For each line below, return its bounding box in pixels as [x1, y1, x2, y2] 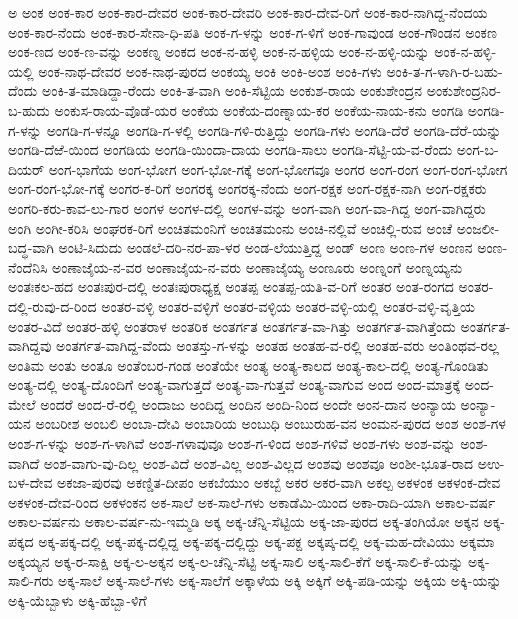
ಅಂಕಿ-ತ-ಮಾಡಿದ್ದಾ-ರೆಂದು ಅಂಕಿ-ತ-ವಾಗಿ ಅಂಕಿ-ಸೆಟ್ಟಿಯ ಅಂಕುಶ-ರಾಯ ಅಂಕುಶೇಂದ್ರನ [41, 80, 423, 101]
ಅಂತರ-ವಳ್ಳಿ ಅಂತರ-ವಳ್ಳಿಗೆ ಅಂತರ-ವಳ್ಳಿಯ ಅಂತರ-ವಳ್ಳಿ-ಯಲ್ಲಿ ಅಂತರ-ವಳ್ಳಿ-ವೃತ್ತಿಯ [101, 295, 476, 316]
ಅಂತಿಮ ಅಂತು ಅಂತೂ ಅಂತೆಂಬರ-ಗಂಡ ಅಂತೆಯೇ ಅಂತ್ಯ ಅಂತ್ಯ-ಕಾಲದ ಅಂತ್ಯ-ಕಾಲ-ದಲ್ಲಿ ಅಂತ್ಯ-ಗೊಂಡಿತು [8, 354, 489, 375]
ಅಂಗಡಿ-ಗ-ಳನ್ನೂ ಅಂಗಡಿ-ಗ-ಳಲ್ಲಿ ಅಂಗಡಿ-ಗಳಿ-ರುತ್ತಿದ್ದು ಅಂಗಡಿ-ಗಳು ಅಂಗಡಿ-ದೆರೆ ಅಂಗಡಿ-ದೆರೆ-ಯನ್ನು [46, 119, 502, 140]
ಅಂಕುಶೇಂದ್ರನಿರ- [426, 80, 501, 101]
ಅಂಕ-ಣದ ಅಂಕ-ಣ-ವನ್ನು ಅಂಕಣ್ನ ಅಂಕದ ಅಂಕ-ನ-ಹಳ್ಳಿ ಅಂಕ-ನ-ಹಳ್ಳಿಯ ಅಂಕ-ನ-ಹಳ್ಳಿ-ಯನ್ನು [8, 41, 430, 62]
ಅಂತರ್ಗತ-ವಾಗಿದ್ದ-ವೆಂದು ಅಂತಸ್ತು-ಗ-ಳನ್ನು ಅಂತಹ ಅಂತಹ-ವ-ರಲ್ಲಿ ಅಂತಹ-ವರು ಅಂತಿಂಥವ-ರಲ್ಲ [55, 335, 499, 356]
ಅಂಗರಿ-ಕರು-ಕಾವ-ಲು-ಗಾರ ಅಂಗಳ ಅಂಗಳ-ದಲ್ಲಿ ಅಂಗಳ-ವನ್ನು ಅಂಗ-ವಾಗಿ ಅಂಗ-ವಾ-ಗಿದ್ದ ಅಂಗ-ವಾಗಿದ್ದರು [8, 197, 486, 218]
